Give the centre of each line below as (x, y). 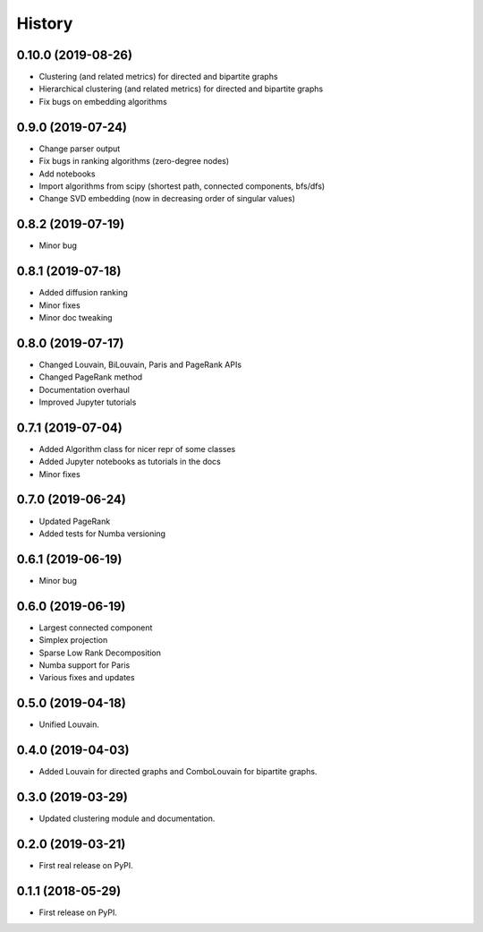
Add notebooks (67, 174)
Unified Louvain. (69, 724)
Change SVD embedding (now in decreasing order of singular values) (167, 199)
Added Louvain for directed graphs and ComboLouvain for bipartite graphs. (178, 772)
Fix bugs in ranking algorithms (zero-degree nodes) (134, 161)
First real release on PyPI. (86, 865)
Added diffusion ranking (84, 293)
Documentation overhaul (84, 389)
